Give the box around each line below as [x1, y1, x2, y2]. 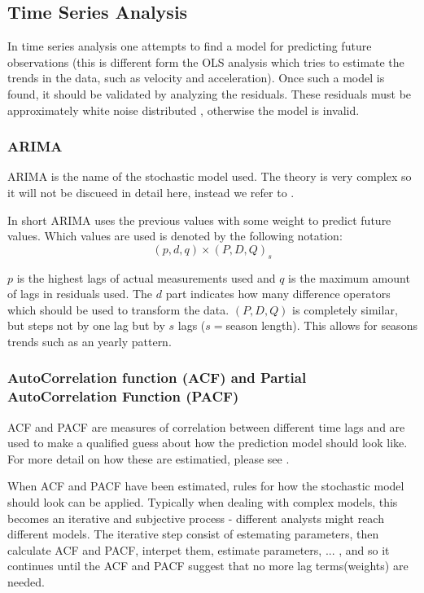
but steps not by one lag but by [7, 317, 165, 334]
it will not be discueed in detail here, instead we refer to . [7, 183, 295, 200]
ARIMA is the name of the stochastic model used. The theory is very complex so [7, 168, 412, 185]
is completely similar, [292, 301, 398, 318]
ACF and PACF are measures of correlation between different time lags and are [7, 418, 405, 435]
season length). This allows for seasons [225, 317, 417, 334]
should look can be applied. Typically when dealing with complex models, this [7, 494, 398, 511]
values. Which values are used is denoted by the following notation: [7, 227, 343, 244]
